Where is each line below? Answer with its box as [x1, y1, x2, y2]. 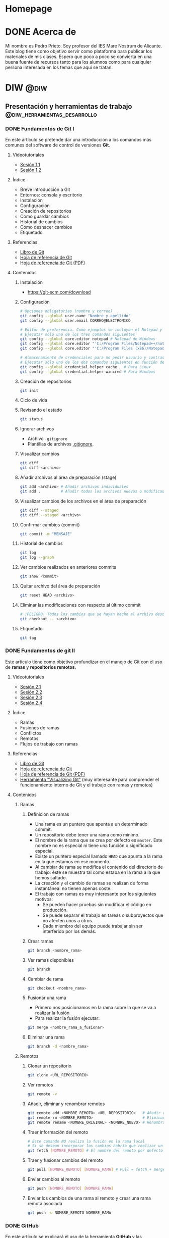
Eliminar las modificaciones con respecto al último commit [20, 602, 141, 608]
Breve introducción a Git [20, 186, 70, 192]
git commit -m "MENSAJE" [20, 531, 72, 536]
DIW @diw [5, 82, 48, 93]
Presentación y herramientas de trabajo [5, 102, 132, 111]
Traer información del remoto [27, 1129, 89, 1135]
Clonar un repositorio [27, 1063, 72, 1069]
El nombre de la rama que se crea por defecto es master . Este [35, 837, 162, 843]
